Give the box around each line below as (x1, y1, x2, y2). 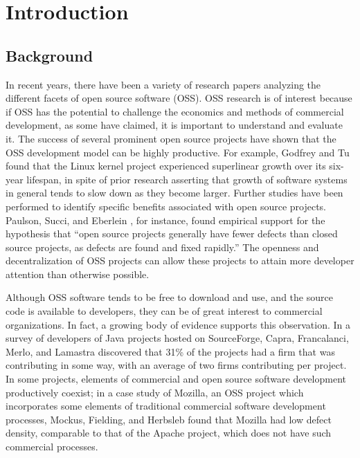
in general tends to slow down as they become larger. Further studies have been (6, 185, 343, 200)
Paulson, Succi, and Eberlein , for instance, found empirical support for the (6, 212, 325, 227)
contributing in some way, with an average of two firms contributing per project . (6, 358, 347, 372)
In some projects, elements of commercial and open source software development (6, 372, 347, 386)
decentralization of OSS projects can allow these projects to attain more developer (6, 253, 354, 268)
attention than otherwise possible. (6, 266, 150, 281)
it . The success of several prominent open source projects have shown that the (6, 131, 336, 145)
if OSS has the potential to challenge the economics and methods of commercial (6, 104, 344, 118)
